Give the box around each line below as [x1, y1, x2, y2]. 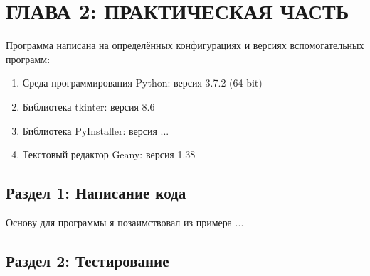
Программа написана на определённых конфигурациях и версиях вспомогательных [6, 38, 364, 53]
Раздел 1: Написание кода [6, 182, 186, 204]
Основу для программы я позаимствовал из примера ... [6, 214, 244, 229]
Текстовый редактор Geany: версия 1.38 [22, 147, 196, 162]
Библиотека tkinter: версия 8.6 [22, 99, 155, 114]
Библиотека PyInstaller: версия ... [22, 123, 169, 138]
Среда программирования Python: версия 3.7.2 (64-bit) [22, 75, 263, 90]
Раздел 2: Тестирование [6, 249, 169, 271]
